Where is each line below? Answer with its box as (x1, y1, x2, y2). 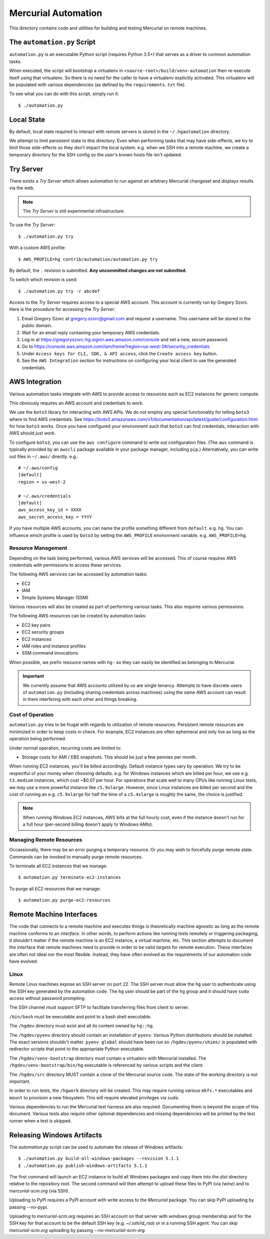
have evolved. (9, 958, 38, 964)
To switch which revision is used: (9, 277, 77, 283)
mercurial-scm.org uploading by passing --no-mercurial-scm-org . (9, 1227, 146, 1233)
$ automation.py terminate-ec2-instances (18, 875, 121, 880)
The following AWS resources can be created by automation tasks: (9, 613, 147, 619)
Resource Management (9, 544, 67, 551)
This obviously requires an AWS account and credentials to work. (9, 400, 144, 406)
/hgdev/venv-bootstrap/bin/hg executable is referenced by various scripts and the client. (9, 1062, 204, 1068)
